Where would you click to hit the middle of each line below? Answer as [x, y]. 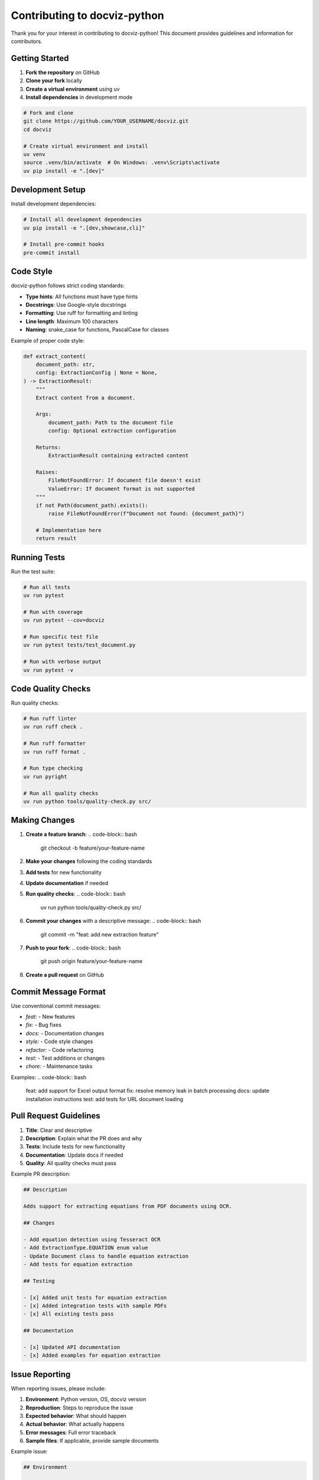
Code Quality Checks [51, 689]
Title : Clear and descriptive [59, 1130]
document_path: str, [66, 364]
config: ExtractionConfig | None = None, [97, 373]
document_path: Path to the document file [111, 422]
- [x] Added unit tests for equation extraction [95, 1297]
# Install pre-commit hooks [64, 244]
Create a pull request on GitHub [65, 974]
